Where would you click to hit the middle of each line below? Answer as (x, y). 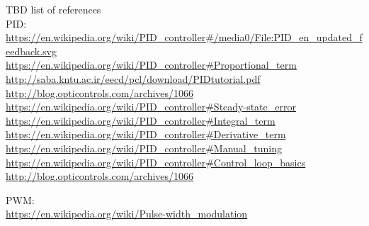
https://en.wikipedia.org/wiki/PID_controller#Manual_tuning (144, 148)
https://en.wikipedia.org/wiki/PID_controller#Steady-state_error (151, 107)
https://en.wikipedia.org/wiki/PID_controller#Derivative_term (146, 134)
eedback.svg (32, 51)
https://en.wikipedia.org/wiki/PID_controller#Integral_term (141, 120)
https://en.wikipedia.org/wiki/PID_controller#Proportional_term (151, 65)
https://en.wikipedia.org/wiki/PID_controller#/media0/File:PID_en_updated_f (184, 37)
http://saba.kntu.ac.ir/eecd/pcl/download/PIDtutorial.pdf (133, 78)
